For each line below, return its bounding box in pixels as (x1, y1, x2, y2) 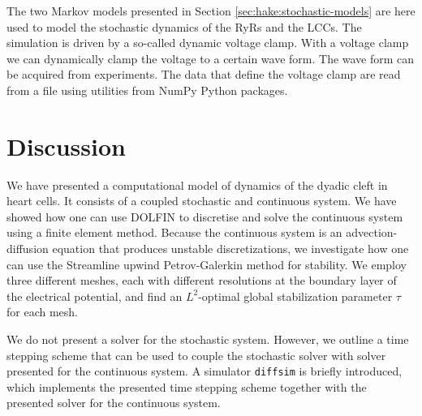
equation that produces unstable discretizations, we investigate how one (52, 240, 409, 257)
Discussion (6, 129, 126, 162)
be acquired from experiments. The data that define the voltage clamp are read (6, 66, 401, 83)
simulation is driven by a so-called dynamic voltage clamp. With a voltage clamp (6, 34, 409, 51)
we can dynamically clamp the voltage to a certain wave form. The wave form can (6, 49, 415, 66)
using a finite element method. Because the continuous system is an (6, 224, 342, 241)
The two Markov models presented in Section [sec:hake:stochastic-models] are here (6, 2, 416, 19)
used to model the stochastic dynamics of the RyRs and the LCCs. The (6, 18, 362, 35)
